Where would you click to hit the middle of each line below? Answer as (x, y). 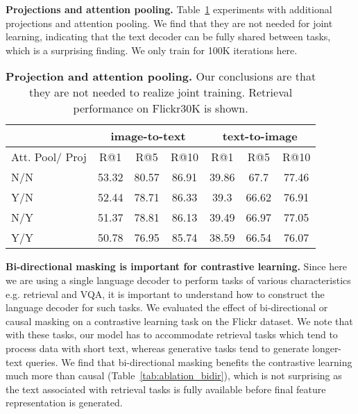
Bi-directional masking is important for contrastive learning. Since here (176, 266)
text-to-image (260, 136)
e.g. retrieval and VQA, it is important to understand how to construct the (165, 293)
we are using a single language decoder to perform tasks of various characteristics (178, 280)
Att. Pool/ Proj (49, 157)
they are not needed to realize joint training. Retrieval (161, 92)
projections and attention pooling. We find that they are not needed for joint (169, 23)
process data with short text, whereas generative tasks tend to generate (157, 348)
